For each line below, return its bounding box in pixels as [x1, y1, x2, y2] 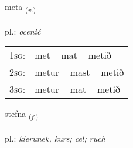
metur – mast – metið [35, 65, 124, 79]
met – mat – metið [35, 48, 111, 62]
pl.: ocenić [5, 25, 41, 37]
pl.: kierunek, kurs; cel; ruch [5, 132, 105, 144]
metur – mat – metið [35, 82, 121, 96]
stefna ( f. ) [5, 107, 39, 122]
